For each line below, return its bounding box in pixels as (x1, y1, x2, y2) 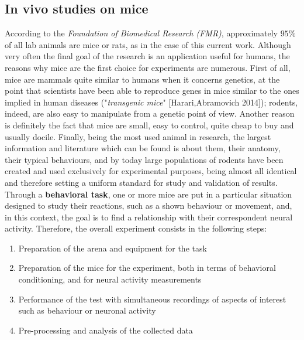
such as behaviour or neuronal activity (18, 304, 156, 317)
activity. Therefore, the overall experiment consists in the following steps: (5, 222, 267, 234)
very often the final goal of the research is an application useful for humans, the (5, 50, 290, 62)
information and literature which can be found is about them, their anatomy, (5, 142, 281, 154)
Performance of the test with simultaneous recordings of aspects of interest (18, 293, 286, 305)
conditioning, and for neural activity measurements (18, 273, 202, 285)
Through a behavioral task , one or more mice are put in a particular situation (5, 188, 292, 200)
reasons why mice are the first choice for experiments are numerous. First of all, (5, 61, 291, 73)
